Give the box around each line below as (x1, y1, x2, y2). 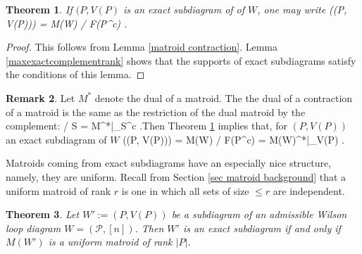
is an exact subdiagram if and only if (182, 220, 341, 235)
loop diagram (6, 220, 61, 235)
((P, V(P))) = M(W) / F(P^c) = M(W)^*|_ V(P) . (123, 132, 345, 146)
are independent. (273, 183, 345, 198)
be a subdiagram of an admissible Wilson (171, 207, 347, 222)
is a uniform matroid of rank (48, 234, 173, 249)
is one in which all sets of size (121, 183, 249, 198)
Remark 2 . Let (6, 90, 75, 105)
